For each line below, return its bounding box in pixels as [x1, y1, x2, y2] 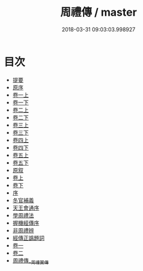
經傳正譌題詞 [12, 234, 44, 241]
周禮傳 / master [60, 5, 137, 19]
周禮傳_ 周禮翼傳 [12, 257, 49, 266]
